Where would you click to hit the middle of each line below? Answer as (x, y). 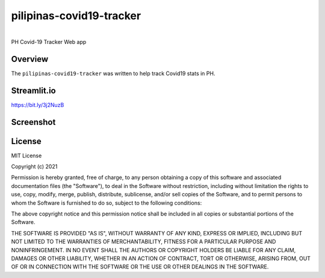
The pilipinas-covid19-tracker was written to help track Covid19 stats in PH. (113, 73)
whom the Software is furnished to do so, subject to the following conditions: (107, 203)
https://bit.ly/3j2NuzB (38, 104)
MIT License (26, 156)
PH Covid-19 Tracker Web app (49, 41)
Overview (30, 59)
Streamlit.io (34, 90)
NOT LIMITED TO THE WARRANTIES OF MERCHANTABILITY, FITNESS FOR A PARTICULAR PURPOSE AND (144, 242)
